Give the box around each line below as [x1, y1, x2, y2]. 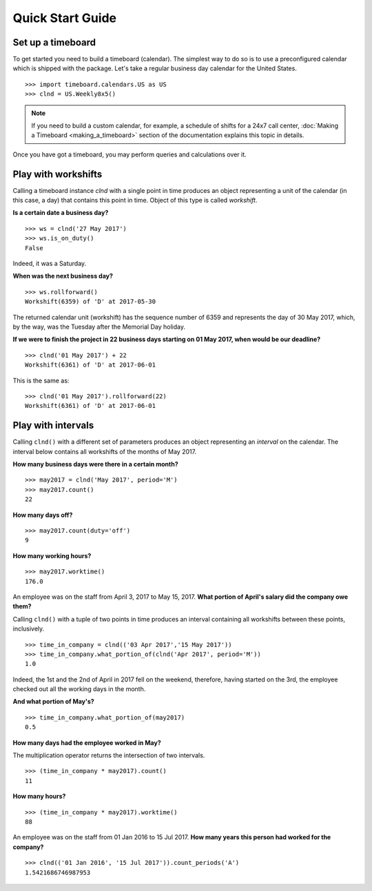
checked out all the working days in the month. [12, 685, 146, 693]
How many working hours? [12, 551, 92, 560]
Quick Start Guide [12, 10, 117, 25]
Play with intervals [12, 420, 94, 431]
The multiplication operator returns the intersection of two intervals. [12, 751, 205, 759]
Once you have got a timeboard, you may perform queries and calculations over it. [12, 150, 247, 158]
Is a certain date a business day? [12, 209, 109, 217]
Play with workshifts [12, 168, 103, 180]
